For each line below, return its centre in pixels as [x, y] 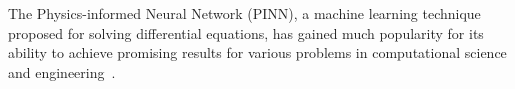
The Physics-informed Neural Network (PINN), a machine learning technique [244, 13]
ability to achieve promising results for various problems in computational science [257, 52]
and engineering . [62, 71]
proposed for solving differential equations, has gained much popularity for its [246, 32]
